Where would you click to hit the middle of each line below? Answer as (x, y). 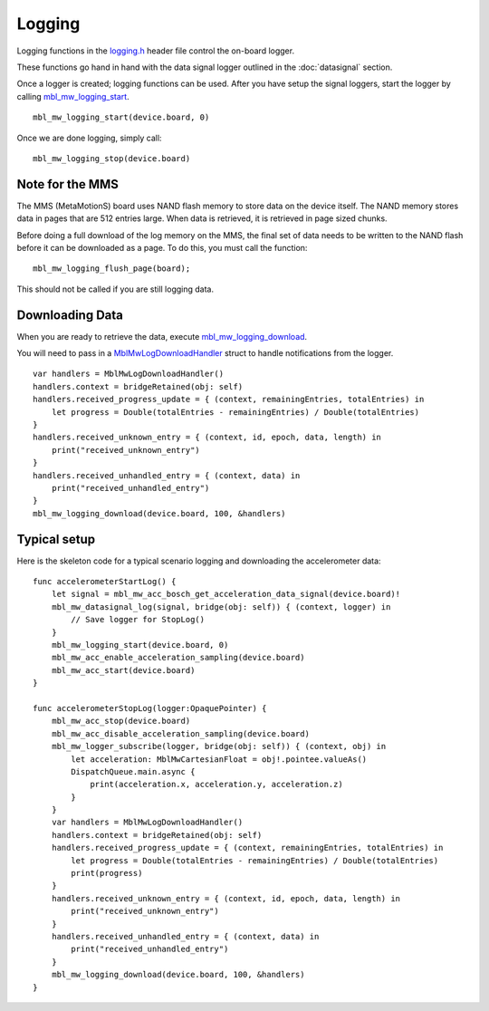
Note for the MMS (68, 184)
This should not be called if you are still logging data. (115, 289)
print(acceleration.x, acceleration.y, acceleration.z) (216, 785)
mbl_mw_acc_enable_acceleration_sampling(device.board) (178, 658)
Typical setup (56, 539)
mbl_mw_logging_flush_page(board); (112, 269)
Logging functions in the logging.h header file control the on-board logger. (155, 51)
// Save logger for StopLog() (138, 620)
